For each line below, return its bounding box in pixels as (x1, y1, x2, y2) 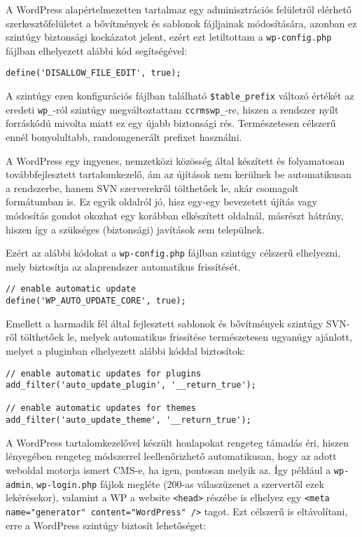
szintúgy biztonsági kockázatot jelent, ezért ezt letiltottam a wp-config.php (6, 29, 332, 44)
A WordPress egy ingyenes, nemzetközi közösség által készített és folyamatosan (6, 153, 345, 168)
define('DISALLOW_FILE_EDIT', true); (6, 68, 181, 79)
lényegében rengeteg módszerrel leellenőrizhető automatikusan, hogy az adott (6, 449, 337, 463)
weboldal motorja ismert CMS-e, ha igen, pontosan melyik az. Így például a (6, 462, 331, 477)
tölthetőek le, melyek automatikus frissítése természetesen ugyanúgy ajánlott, (20, 329, 352, 344)
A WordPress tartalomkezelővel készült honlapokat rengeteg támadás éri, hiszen (6, 435, 349, 449)
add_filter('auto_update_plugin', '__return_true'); (6, 380, 256, 390)
